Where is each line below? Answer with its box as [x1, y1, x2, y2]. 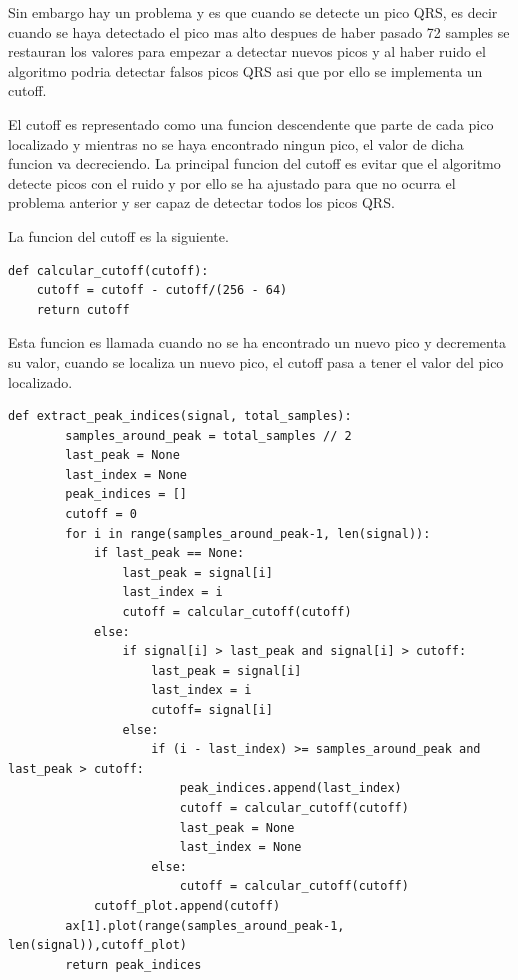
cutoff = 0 [65, 507, 137, 522]
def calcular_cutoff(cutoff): [8, 263, 209, 278]
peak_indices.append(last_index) [179, 781, 402, 796]
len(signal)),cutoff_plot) [8, 938, 187, 953]
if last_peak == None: [93, 546, 245, 561]
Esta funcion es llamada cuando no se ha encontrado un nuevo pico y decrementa [8, 332, 506, 353]
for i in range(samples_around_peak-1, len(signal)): [65, 526, 431, 541]
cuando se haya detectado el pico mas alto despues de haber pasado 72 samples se [8, 21, 510, 42]
